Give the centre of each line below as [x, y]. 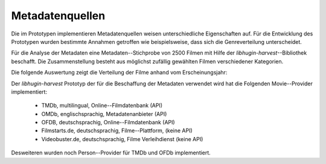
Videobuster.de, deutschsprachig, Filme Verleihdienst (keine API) [122, 139]
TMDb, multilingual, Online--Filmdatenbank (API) [102, 106]
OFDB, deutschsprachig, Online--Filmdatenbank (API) [108, 123]
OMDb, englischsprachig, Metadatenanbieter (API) [104, 114]
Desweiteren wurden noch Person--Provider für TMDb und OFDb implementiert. [111, 153]
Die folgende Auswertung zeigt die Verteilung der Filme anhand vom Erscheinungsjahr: [119, 73]
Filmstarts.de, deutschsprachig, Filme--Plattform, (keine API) [117, 131]
